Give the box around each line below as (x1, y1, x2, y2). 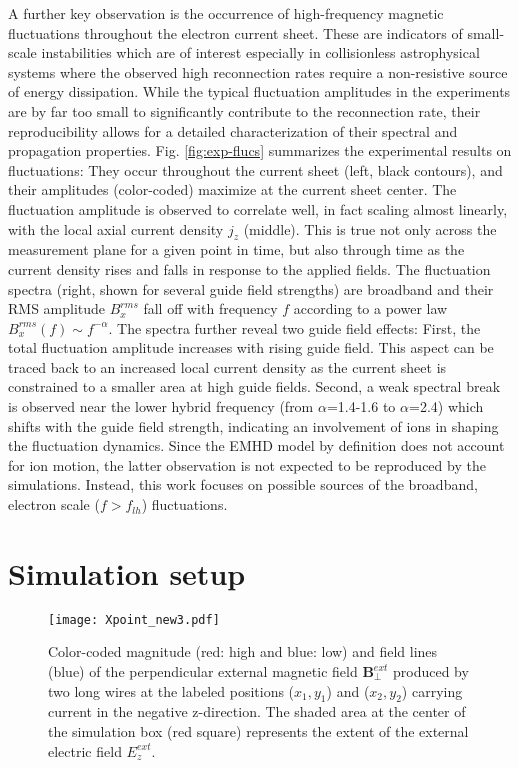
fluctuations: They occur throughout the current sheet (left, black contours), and (8, 159, 503, 180)
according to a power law (293, 298, 448, 319)
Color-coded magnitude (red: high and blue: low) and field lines (48, 641, 438, 662)
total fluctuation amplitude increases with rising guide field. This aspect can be (8, 337, 494, 358)
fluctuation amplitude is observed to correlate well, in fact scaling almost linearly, (8, 198, 508, 219)
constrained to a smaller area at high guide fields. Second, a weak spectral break (8, 376, 501, 397)
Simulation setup (8, 552, 246, 593)
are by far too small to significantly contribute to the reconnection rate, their (8, 100, 481, 121)
